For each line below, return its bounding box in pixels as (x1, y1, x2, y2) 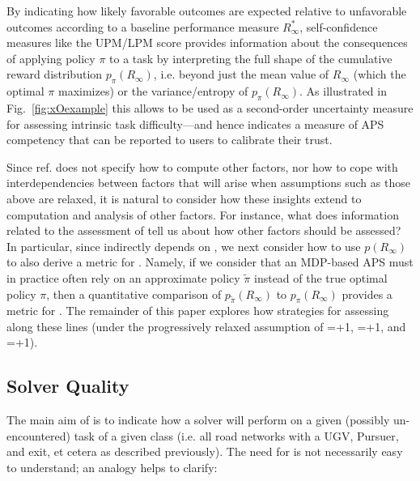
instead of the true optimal (254, 269, 388, 286)
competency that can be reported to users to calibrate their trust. (6, 131, 333, 148)
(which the (353, 66, 406, 83)
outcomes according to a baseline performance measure (6, 18, 279, 35)
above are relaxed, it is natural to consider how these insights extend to (6, 189, 362, 206)
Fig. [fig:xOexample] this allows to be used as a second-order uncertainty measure (6, 99, 414, 116)
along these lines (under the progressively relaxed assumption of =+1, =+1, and (6, 317, 406, 334)
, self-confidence (299, 18, 378, 35)
